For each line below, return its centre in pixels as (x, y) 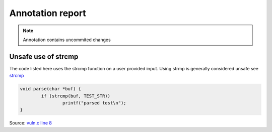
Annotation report (48, 13)
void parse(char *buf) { (51, 89)
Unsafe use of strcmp (44, 56)
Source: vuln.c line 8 (31, 123)
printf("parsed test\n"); (94, 103)
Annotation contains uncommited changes (67, 40)
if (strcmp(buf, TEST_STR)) (76, 96)
